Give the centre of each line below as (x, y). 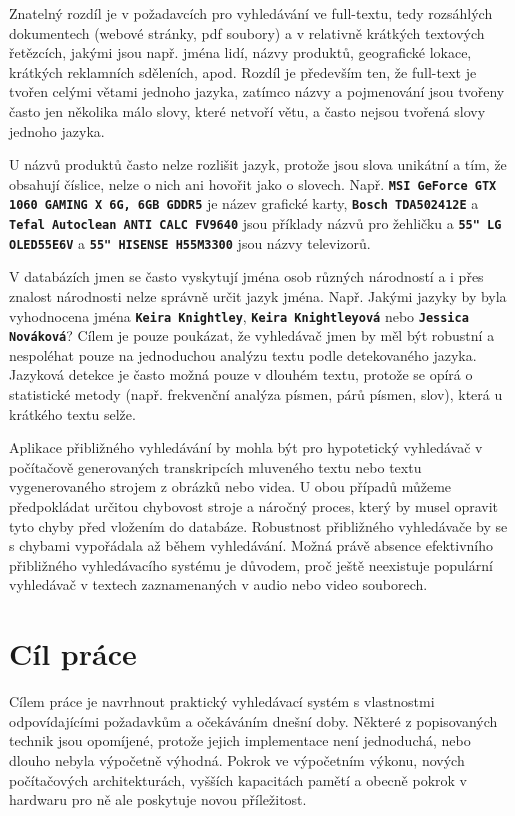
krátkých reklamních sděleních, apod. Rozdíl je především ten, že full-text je (243, 71)
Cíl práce (73, 653)
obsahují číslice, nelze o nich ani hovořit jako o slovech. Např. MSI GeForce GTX (253, 183)
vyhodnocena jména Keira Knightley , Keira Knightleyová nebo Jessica (239, 315)
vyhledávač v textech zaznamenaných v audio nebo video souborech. (218, 584)
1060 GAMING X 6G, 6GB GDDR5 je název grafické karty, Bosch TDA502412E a (244, 203)
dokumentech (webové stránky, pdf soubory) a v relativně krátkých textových (247, 32)
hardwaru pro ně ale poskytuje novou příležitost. (158, 799)
